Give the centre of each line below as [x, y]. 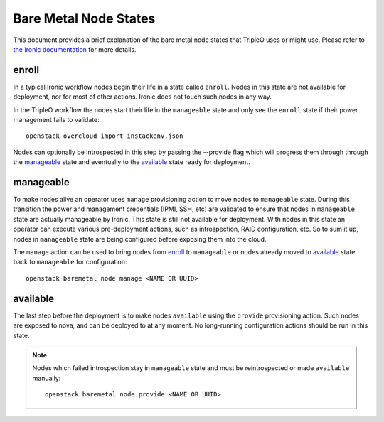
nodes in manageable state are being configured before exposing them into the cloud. [140, 239]
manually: [47, 378]
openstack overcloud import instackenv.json [105, 136]
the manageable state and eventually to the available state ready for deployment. [132, 162]
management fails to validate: [56, 120]
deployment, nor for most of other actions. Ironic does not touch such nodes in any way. [142, 97]
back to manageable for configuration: [70, 262]
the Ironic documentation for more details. [75, 49]
